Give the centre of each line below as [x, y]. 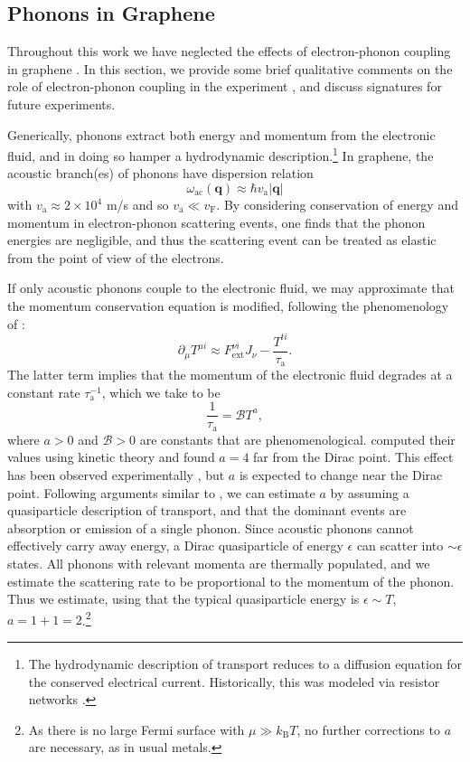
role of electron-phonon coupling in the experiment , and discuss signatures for [225, 86]
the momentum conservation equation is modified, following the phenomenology [228, 305]
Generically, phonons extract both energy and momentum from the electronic [221, 134]
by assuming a [370, 492]
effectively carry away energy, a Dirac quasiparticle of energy [175, 546]
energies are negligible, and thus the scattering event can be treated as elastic [222, 240]
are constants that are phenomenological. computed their [297, 439]
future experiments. [61, 103]
